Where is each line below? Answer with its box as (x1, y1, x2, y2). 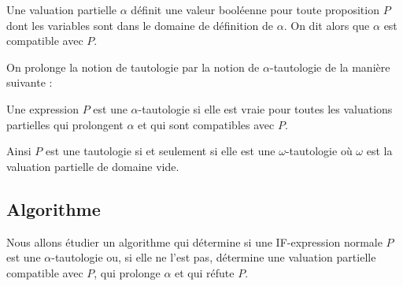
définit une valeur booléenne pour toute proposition (131, 2, 379, 17)
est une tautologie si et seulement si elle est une (45, 143, 275, 159)
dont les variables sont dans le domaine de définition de (6, 17, 274, 33)
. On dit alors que (283, 17, 370, 33)
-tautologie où (285, 143, 353, 159)
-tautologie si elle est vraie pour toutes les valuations (138, 100, 393, 117)
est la (366, 143, 393, 159)
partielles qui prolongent (6, 116, 124, 132)
